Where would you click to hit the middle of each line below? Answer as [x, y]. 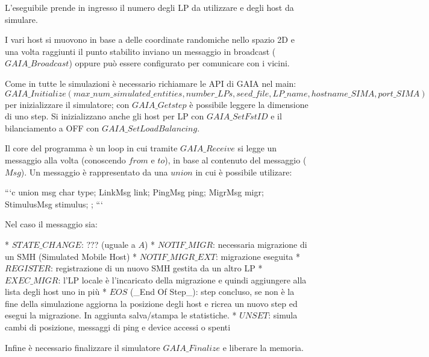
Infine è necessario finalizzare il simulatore [83, 347]
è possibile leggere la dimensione [249, 104]
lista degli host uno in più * [56, 292]
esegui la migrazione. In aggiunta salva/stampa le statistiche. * [121, 315]
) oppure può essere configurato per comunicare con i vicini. [179, 63]
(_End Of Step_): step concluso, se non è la [212, 292]
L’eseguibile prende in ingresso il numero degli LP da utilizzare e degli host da [149, 7]
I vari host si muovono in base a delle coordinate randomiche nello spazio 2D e [150, 39]
